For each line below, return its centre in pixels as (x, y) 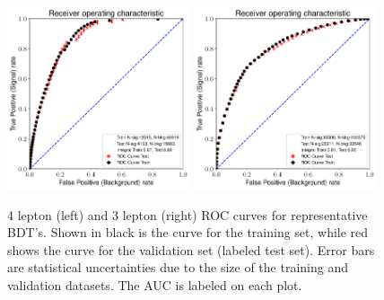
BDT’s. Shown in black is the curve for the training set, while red (188, 232)
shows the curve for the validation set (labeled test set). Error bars (191, 249)
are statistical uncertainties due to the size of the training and (178, 267)
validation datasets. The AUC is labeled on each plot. (155, 285)
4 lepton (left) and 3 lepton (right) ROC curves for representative (188, 214)
